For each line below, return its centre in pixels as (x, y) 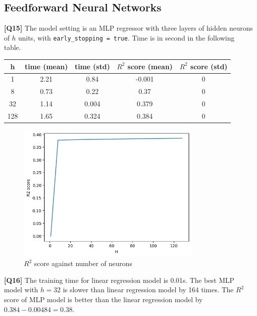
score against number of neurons (83, 263)
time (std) (92, 66)
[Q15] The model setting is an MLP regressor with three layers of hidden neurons (128, 28)
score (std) (209, 66)
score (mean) (150, 66)
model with (21, 290)
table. (13, 47)
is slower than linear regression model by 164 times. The (148, 290)
